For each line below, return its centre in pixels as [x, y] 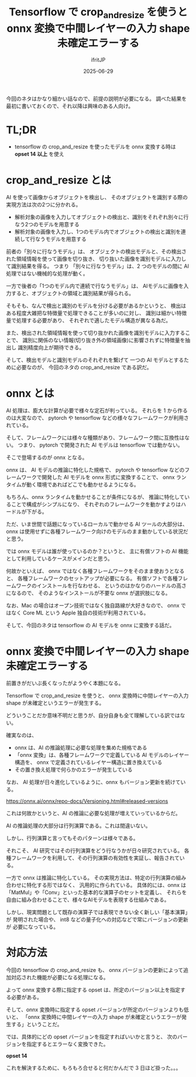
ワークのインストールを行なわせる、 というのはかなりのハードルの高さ [102, 586]
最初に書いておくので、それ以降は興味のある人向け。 [70, 106]
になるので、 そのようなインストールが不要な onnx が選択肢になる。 [88, 593]
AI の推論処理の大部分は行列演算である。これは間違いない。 [78, 826]
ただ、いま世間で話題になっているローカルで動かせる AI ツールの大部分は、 [97, 524]
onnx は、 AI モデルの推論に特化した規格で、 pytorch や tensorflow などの [95, 470]
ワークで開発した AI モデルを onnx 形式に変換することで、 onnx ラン [104, 477]
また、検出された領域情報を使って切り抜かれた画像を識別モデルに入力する [96, 333]
